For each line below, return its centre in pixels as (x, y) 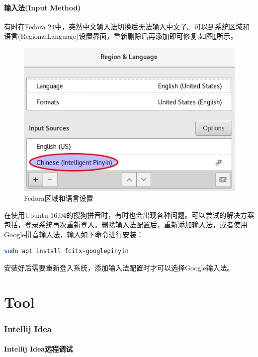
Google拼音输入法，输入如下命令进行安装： (74, 234)
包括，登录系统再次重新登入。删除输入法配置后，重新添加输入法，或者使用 (126, 224)
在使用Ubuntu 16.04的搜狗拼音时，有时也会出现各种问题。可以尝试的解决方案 (129, 215)
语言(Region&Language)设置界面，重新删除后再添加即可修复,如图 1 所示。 (121, 36)
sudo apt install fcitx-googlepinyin (66, 251)
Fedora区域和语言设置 (59, 198)
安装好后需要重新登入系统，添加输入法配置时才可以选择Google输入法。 (119, 267)
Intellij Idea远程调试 (39, 349)
